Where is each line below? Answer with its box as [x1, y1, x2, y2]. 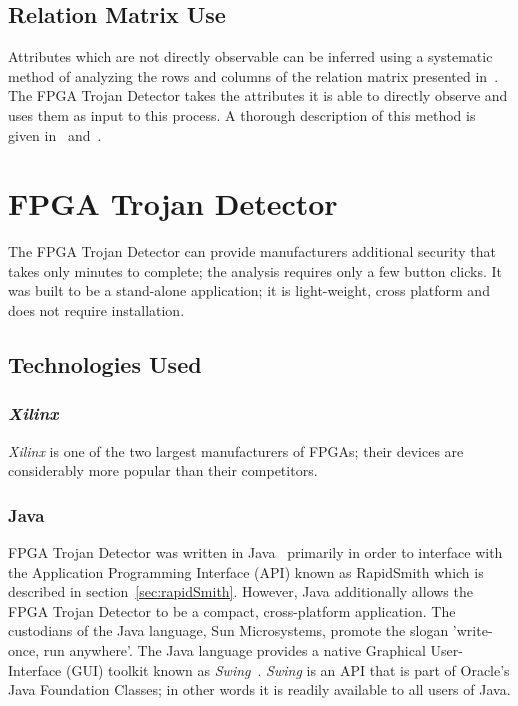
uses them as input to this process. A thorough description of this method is [8, 104, 476, 125]
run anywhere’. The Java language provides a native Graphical [43, 640, 426, 661]
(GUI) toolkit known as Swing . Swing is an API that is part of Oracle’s [65, 659, 510, 680]
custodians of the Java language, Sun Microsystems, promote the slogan [8, 620, 449, 641]
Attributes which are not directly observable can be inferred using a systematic [8, 46, 493, 67]
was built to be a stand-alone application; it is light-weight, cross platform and [8, 280, 490, 301]
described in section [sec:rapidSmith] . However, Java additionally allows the [8, 581, 473, 602]
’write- [452, 620, 493, 641]
